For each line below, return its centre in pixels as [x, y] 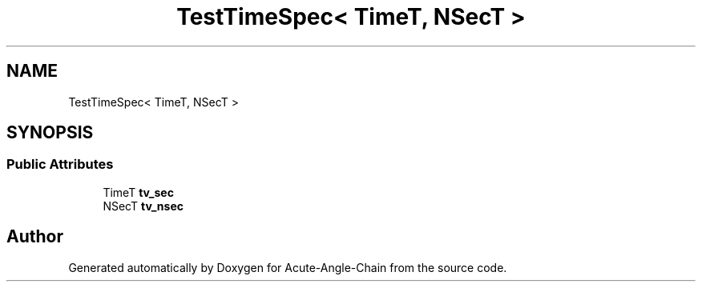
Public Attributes [60, 164]
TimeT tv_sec [138, 192]
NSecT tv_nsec [143, 206]
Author [35, 237]
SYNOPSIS [50, 133]
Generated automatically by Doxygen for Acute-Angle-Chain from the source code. [288, 267]
